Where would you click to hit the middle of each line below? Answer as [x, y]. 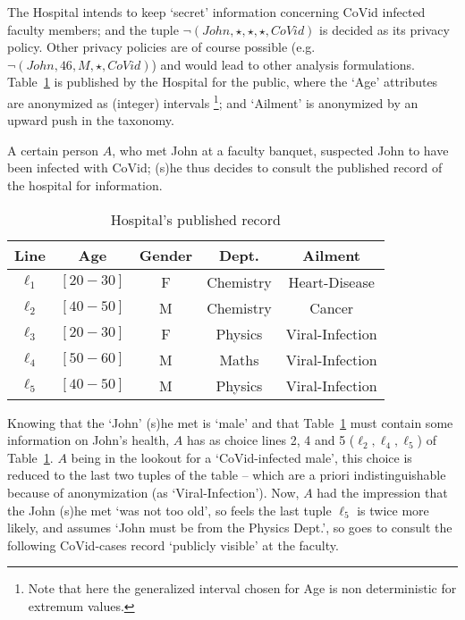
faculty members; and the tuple [93, 29]
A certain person [53, 150]
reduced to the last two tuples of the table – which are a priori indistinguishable [227, 475]
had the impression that [382, 492]
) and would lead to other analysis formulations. [283, 64]
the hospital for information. [85, 185]
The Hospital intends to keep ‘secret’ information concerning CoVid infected [216, 12]
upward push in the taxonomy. [91, 120]
